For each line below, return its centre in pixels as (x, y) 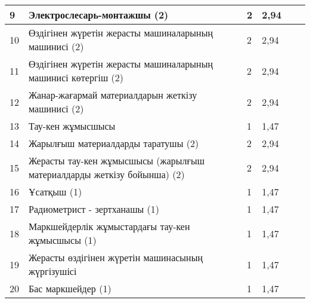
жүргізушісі (53, 271)
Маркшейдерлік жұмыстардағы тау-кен (109, 226)
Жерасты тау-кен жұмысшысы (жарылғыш (117, 160)
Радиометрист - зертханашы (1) (94, 209)
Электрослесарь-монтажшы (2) (99, 15)
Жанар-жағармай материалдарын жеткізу (113, 95)
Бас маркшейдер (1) (70, 288)
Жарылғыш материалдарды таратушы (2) (114, 143)
